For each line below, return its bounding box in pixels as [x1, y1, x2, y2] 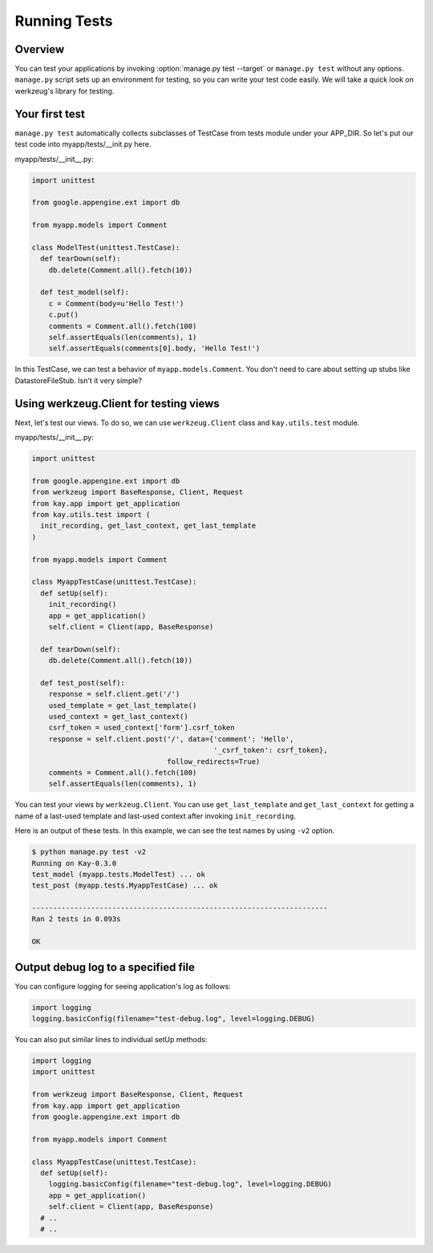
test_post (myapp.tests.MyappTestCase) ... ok [31, 881, 218, 890]
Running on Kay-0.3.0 [31, 859, 117, 867]
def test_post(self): [40, 678, 126, 687]
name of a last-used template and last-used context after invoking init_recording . [14, 810, 297, 821]
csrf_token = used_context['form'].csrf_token [48, 723, 236, 733]
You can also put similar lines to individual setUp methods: [14, 1035, 208, 1045]
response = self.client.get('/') [48, 689, 180, 699]
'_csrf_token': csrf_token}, [213, 746, 328, 755]
